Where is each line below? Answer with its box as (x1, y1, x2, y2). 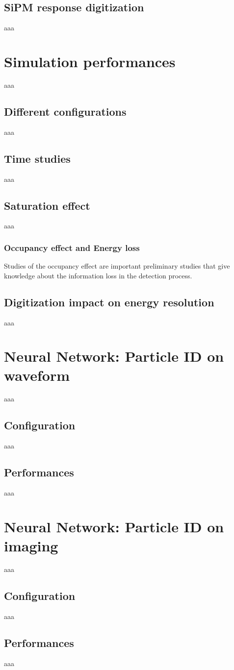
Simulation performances (4, 51, 176, 71)
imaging (4, 535, 58, 555)
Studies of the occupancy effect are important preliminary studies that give (4, 261, 230, 271)
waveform (4, 365, 70, 385)
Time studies (4, 150, 71, 166)
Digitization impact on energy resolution (4, 294, 214, 309)
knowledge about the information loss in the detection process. (4, 270, 192, 280)
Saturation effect (4, 198, 90, 213)
